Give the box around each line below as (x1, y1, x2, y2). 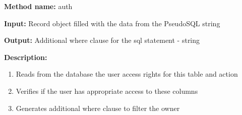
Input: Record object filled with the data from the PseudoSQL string (4, 18, 220, 28)
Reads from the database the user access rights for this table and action (16, 69, 238, 79)
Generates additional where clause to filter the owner (16, 102, 180, 113)
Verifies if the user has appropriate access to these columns (16, 85, 198, 96)
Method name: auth (4, 1, 73, 11)
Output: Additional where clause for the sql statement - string (4, 35, 200, 45)
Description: (4, 51, 47, 62)
